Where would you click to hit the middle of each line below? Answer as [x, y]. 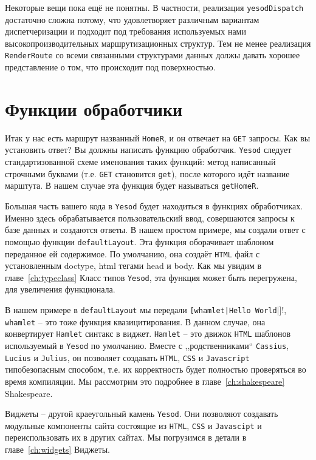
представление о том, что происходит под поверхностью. [110, 67]
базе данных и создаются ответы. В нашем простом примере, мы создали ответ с [155, 230]
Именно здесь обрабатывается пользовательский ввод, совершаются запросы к [150, 218]
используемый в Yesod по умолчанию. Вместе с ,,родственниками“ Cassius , [147, 345]
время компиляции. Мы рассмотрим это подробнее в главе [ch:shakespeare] [145, 381]
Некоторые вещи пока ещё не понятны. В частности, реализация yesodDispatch [154, 7]
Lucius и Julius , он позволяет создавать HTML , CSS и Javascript [127, 357]
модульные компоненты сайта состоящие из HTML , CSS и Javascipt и [133, 425]
